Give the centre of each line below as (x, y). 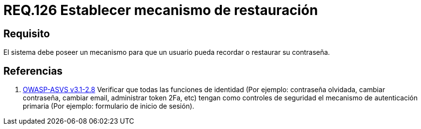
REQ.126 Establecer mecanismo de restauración (161, 10)
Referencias (33, 71)
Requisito (27, 33)
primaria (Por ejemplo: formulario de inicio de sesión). (109, 106)
